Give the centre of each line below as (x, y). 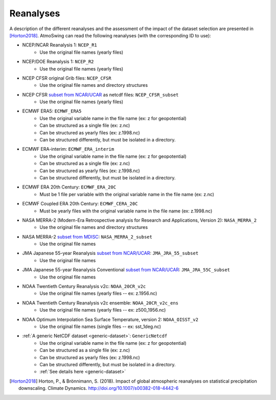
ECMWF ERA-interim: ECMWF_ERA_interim (68, 149)
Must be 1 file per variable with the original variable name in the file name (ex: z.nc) (127, 194)
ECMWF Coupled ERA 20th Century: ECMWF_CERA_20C (80, 204)
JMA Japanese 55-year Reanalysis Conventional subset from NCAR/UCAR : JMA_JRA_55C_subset (126, 270)
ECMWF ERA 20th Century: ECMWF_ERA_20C (69, 187)
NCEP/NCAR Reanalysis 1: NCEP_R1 (60, 45)
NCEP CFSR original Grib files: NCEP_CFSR (67, 78)
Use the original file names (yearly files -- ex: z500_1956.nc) (103, 310)
